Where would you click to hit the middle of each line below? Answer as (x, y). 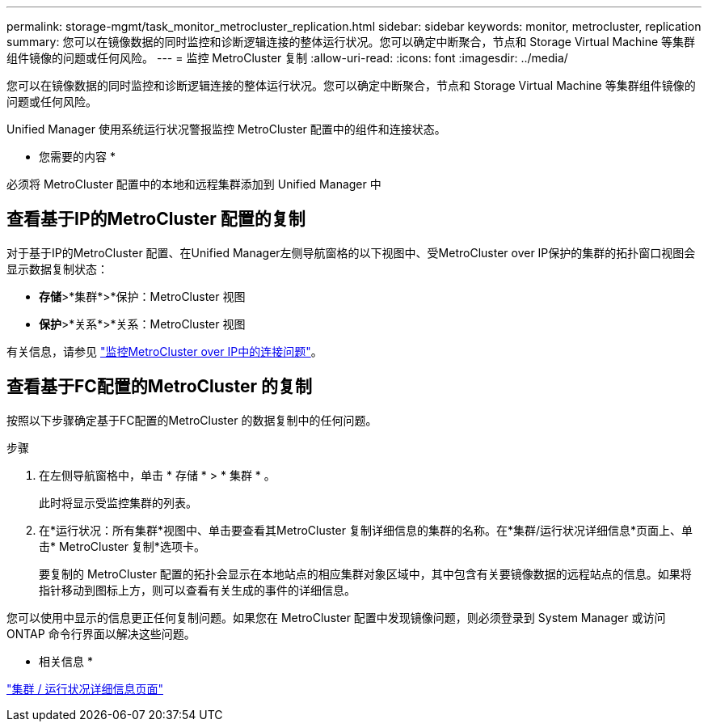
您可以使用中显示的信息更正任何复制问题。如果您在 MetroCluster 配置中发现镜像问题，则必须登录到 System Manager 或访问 (336, 617)
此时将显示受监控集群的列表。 (118, 502)
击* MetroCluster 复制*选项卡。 (122, 546)
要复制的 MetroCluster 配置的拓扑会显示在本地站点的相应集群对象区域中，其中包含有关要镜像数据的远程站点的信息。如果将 (365, 574)
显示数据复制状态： (57, 269)
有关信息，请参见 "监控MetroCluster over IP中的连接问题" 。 (164, 351)
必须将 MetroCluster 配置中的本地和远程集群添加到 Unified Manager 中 (194, 184)
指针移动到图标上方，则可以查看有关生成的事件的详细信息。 (197, 590)
